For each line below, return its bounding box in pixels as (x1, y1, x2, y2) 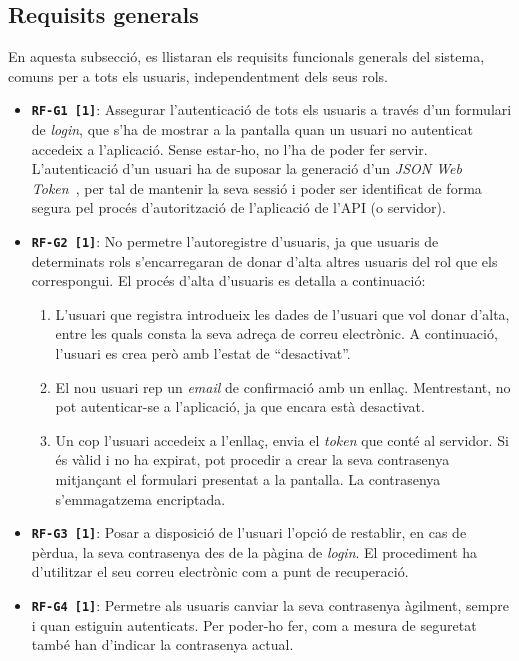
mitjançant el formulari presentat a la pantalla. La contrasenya (55, 469, 441, 490)
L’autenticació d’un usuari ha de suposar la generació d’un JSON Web (31, 158, 462, 179)
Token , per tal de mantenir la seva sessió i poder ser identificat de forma (31, 177, 482, 198)
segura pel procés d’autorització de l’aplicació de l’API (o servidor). (31, 197, 446, 218)
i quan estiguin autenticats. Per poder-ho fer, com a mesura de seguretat (31, 614, 477, 635)
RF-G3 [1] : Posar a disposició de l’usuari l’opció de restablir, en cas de (31, 522, 467, 543)
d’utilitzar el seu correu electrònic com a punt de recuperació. (31, 561, 409, 582)
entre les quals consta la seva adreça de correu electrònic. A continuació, (55, 323, 498, 344)
